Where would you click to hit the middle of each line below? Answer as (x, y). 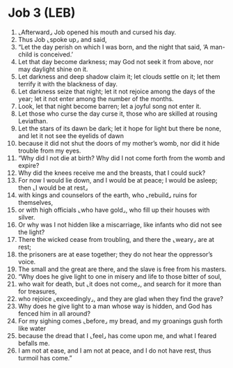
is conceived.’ (54, 54)
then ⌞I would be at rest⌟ (53, 187)
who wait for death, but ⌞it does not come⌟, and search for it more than (120, 284)
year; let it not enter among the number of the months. (96, 98)
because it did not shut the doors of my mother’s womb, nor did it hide (119, 143)
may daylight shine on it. (53, 69)
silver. (26, 217)
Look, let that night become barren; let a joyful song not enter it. (109, 106)
